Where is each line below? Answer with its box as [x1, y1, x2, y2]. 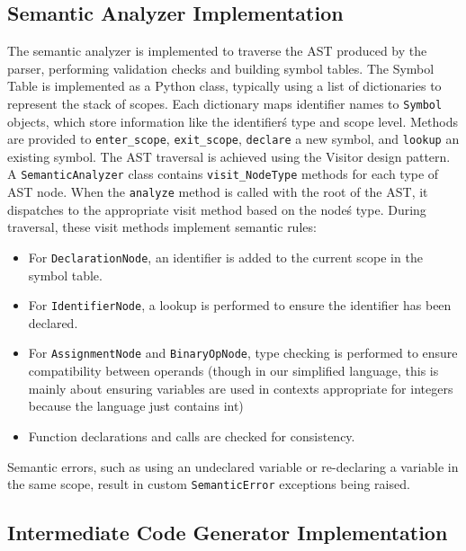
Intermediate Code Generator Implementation [7, 519, 448, 547]
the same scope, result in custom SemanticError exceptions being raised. [7, 475, 410, 493]
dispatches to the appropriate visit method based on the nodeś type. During [7, 200, 426, 218]
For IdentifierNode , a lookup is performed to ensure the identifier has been [28, 296, 452, 315]
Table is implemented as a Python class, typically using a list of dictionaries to [7, 76, 442, 95]
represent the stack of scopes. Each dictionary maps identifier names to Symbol [7, 93, 443, 112]
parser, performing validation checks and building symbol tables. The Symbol [7, 58, 435, 77]
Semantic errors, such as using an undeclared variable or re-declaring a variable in [7, 457, 459, 475]
